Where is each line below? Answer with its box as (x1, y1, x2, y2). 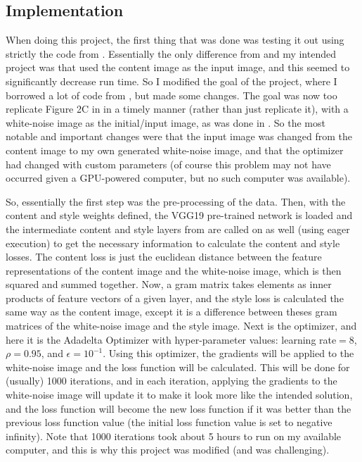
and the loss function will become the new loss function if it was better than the (6, 401, 351, 416)
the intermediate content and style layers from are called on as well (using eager (6, 221, 350, 236)
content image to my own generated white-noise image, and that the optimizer (6, 142, 344, 157)
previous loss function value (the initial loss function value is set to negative (6, 415, 332, 430)
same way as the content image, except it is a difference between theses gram (6, 304, 337, 319)
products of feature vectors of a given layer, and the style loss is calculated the (6, 290, 344, 305)
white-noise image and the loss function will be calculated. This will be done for (6, 359, 350, 374)
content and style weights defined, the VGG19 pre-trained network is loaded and (6, 208, 353, 223)
